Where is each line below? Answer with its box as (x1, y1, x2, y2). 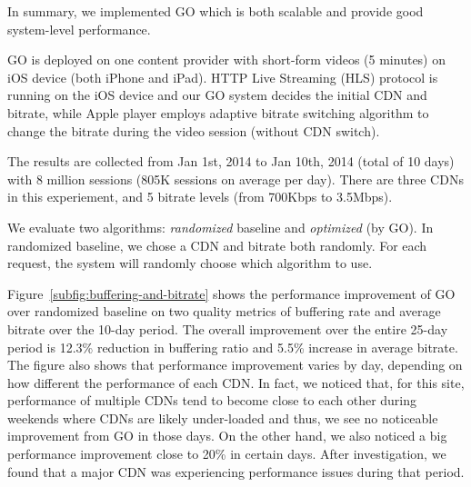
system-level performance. (7, 19, 151, 38)
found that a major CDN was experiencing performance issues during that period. (7, 462, 465, 481)
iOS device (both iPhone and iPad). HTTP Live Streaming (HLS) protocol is (7, 67, 438, 86)
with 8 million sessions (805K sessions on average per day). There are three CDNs (7, 169, 464, 188)
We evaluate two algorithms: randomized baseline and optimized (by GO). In (7, 217, 434, 236)
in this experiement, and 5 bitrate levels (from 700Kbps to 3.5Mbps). (7, 187, 393, 206)
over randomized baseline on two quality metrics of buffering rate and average (7, 302, 441, 321)
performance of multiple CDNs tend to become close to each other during (7, 391, 417, 410)
